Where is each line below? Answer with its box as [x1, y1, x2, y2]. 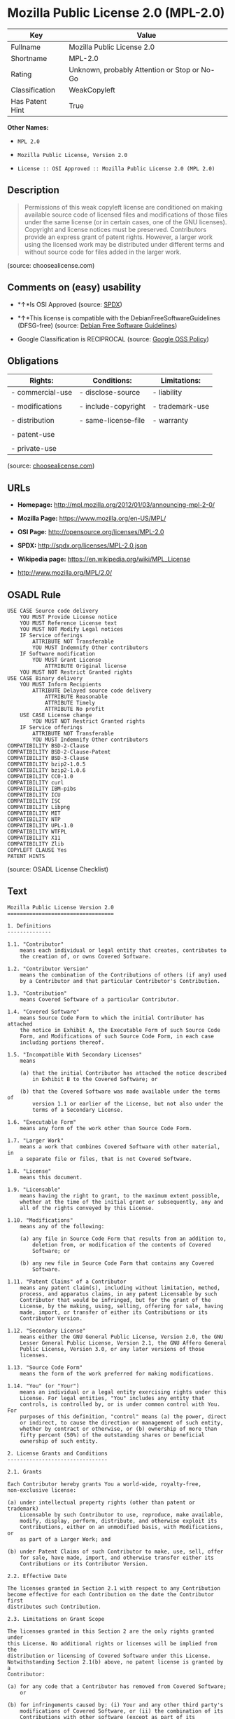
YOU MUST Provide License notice [20, 613, 117, 620]
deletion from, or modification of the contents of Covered [32, 1241, 211, 1249]
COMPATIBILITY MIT [7, 810, 61, 817]
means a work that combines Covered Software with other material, [20, 1143, 220, 1150]
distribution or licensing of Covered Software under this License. [7, 1652, 211, 1659]
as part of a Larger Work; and [20, 1535, 111, 1543]
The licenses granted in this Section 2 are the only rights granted [7, 1628, 215, 1635]
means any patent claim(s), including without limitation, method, [20, 1284, 220, 1291]
